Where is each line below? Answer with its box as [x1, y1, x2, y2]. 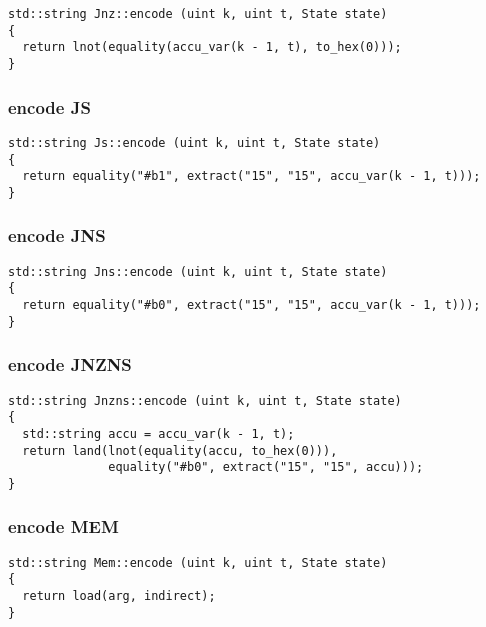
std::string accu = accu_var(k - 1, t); [22, 426, 295, 441]
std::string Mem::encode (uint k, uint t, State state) [8, 555, 388, 570]
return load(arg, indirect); [22, 589, 216, 603]
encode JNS [8, 223, 106, 248]
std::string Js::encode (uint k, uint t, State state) [8, 135, 381, 150]
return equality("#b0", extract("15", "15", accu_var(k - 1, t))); [22, 298, 481, 312]
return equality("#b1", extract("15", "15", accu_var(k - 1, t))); [22, 169, 481, 184]
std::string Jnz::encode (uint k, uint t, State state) [8, 7, 388, 21]
